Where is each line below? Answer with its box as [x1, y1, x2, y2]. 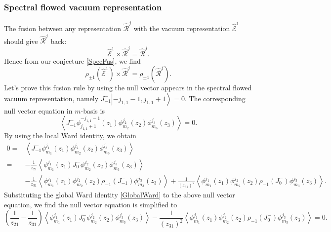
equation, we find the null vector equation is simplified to [4, 199, 177, 209]
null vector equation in [4, 105, 73, 116]
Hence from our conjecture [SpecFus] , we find [4, 55, 141, 66]
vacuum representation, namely [4, 93, 99, 103]
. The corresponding [185, 93, 246, 103]
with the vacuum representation [133, 23, 230, 33]
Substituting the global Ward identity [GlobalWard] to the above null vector [4, 189, 235, 199]
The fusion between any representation [4, 23, 122, 33]
